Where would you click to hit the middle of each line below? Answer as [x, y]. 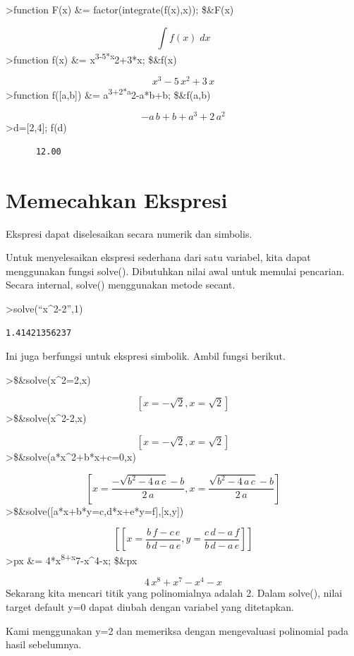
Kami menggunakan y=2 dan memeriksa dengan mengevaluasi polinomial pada [177, 630]
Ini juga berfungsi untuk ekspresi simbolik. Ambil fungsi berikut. [146, 356]
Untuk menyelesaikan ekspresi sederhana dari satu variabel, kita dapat [158, 257]
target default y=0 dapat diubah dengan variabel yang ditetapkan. [150, 607]
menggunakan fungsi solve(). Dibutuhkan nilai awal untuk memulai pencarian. [175, 271]
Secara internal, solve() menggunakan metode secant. [121, 285]
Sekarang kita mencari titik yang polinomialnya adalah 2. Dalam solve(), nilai [174, 593]
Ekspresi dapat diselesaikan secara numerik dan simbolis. [129, 233]
